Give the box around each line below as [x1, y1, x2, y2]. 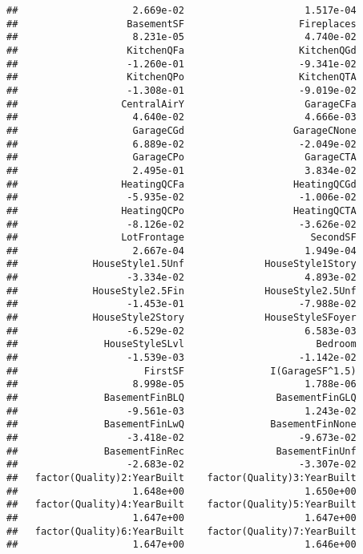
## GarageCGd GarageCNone [6, 124, 357, 136]
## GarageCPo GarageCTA [6, 152, 357, 164]
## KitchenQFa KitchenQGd [6, 44, 357, 56]
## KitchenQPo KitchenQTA [6, 71, 357, 83]
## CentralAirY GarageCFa [6, 98, 357, 110]
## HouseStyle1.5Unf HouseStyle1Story [6, 258, 357, 270]
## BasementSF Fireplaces [6, 18, 357, 30]
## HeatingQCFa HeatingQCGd [6, 178, 357, 190]
